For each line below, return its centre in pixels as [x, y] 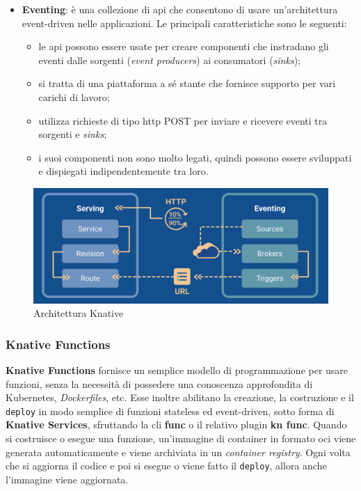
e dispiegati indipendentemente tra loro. [123, 171]
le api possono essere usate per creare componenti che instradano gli [184, 46]
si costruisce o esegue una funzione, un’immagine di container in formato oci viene [181, 438]
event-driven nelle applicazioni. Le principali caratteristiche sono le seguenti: [184, 23]
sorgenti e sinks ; [73, 134]
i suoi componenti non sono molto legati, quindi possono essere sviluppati [195, 157]
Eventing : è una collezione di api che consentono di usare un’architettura [180, 9]
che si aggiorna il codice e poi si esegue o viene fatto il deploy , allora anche [166, 466]
